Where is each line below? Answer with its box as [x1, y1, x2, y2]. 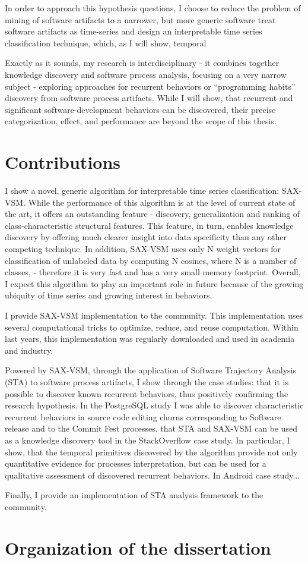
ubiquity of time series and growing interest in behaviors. [5, 289, 212, 301]
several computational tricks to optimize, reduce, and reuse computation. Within [5, 320, 299, 333]
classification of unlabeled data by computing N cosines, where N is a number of [5, 254, 297, 266]
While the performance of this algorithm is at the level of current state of [28, 196, 296, 208]
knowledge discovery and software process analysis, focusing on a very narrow [5, 68, 287, 80]
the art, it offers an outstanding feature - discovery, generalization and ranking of [5, 207, 300, 220]
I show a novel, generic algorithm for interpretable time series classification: [5, 184, 280, 197]
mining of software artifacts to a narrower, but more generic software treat [5, 13, 276, 26]
